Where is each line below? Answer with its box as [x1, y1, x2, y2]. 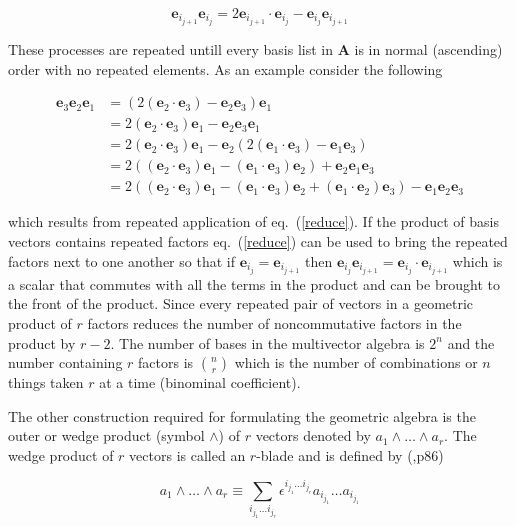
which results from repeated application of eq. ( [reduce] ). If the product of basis [8, 211, 499, 232]
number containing [8, 352, 123, 373]
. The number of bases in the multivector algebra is [110, 332, 425, 353]
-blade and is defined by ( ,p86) [256, 444, 444, 465]
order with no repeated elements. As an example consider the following [8, 58, 443, 79]
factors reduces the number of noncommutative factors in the [87, 312, 462, 333]
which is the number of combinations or [234, 352, 478, 373]
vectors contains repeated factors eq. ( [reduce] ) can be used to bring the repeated [8, 231, 508, 252]
